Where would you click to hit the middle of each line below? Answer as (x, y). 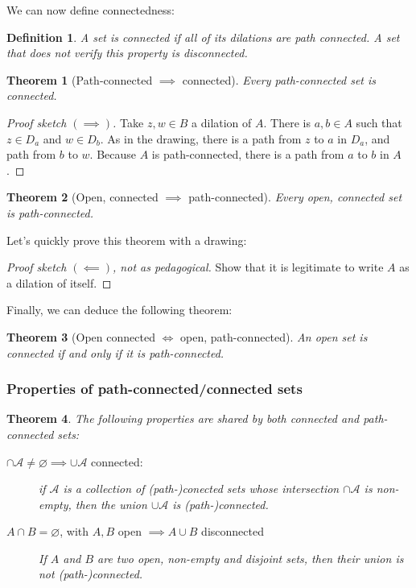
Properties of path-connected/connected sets (154, 389)
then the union (111, 504)
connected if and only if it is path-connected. (115, 352)
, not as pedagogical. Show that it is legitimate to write (248, 267)
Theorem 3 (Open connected (81, 336)
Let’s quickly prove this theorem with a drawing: (127, 240)
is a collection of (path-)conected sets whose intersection (201, 489)
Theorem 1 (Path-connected (80, 79)
